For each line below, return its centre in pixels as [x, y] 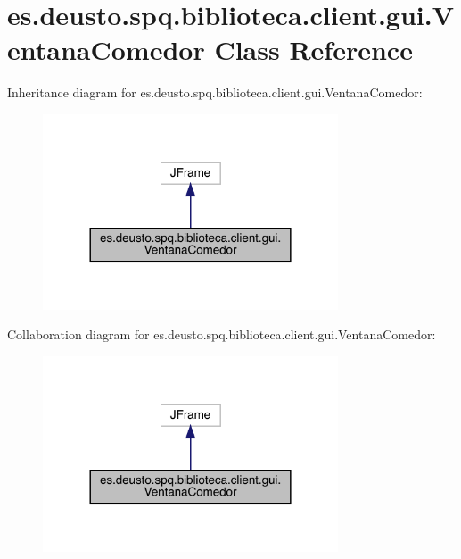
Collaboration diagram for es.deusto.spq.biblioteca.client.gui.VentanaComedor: [222, 334]
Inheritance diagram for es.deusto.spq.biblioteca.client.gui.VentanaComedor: [215, 92]
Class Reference [313, 50]
